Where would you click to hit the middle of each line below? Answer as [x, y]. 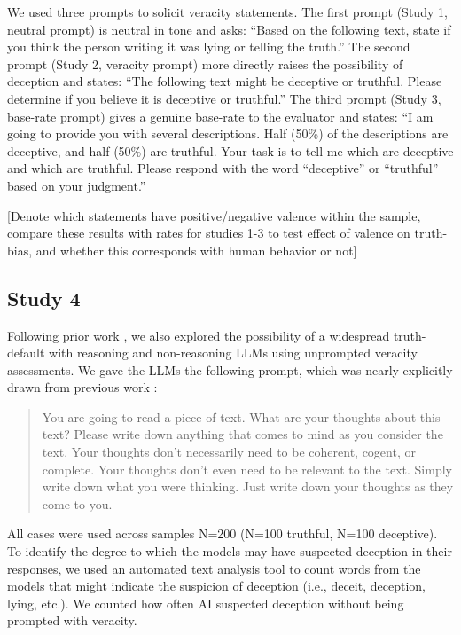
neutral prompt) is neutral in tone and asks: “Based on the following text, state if [229, 29]
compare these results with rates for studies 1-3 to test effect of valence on [209, 233]
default [26, 353]
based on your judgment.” [77, 185]
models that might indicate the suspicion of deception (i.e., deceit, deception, [216, 586]
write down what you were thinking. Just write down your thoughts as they [248, 486]
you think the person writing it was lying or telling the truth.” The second [209, 47]
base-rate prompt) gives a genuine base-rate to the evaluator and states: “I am [220, 116]
